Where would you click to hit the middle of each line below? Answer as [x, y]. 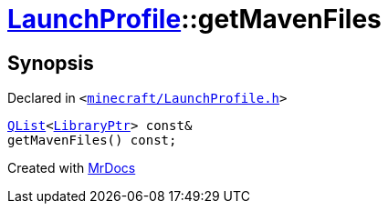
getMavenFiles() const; [92, 141]
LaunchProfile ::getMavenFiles [194, 19]
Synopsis [51, 63]
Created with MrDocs [72, 168]
